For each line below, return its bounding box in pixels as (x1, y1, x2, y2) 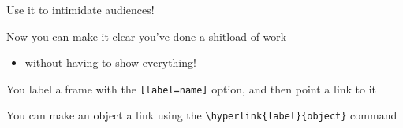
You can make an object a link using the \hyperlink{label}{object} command (6, 107, 397, 123)
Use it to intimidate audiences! (6, 2, 155, 17)
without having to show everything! (24, 54, 196, 71)
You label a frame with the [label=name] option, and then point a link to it (6, 80, 377, 97)
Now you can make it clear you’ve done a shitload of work (6, 27, 287, 44)
